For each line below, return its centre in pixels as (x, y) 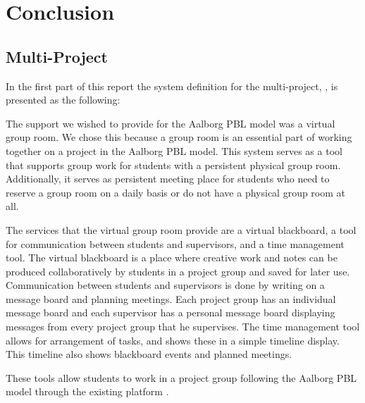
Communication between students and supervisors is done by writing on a (165, 285)
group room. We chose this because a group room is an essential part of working (179, 137)
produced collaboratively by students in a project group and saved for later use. (178, 271)
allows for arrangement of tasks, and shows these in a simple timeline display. (173, 340)
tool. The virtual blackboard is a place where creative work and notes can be (172, 258)
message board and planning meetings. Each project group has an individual (171, 298)
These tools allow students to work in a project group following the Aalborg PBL (181, 377)
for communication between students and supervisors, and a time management (175, 243)
